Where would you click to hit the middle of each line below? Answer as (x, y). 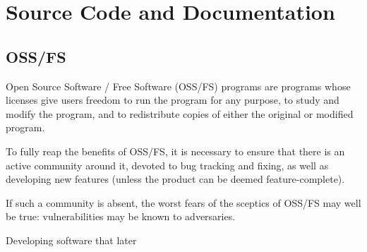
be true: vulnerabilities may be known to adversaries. (121, 216)
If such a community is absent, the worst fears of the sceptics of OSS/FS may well (183, 202)
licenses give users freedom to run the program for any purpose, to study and (173, 100)
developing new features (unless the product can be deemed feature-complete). (175, 179)
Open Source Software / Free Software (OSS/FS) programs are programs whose (178, 86)
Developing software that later (71, 240)
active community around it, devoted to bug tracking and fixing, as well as (167, 165)
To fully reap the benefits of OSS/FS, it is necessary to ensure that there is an (175, 151)
